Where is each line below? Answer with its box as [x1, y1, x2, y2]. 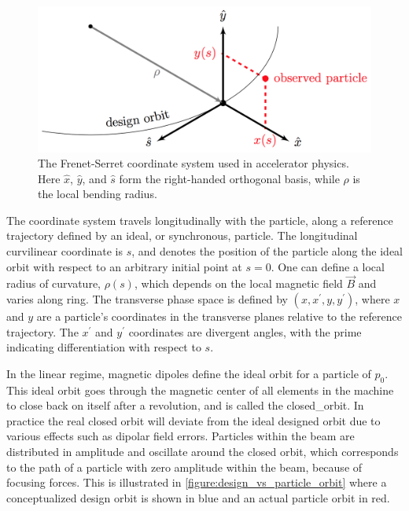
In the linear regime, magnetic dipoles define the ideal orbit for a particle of [6, 365, 371, 381]
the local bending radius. [38, 186, 157, 202]
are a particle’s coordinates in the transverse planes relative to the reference [36, 308, 402, 325]
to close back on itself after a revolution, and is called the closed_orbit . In [6, 397, 364, 414]
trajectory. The [6, 323, 79, 340]
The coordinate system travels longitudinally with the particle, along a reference [6, 211, 393, 228]
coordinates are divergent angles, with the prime [128, 323, 362, 340]
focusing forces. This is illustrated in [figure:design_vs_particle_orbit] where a [6, 474, 387, 491]
